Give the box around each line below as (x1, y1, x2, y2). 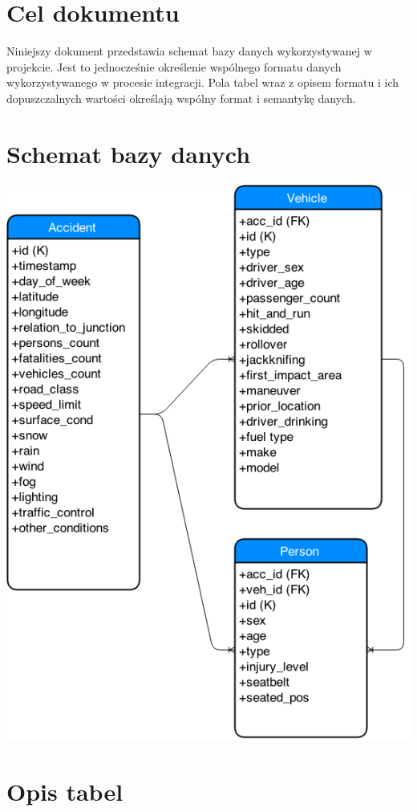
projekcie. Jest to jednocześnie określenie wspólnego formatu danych (6, 58, 342, 75)
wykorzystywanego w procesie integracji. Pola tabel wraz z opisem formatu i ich (6, 74, 399, 91)
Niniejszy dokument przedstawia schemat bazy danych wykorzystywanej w (6, 43, 372, 59)
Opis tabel (6, 774, 123, 807)
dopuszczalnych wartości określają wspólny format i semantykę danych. (6, 89, 356, 106)
